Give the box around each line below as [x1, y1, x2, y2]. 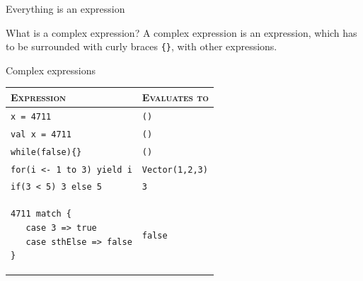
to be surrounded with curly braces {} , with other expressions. [6, 39, 277, 54]
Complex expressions [6, 62, 96, 77]
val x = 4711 [11, 129, 71, 139]
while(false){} [11, 147, 82, 157]
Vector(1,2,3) [142, 164, 208, 175]
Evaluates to [142, 89, 209, 104]
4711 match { [11, 209, 71, 219]
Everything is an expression [6, 1, 125, 16]
